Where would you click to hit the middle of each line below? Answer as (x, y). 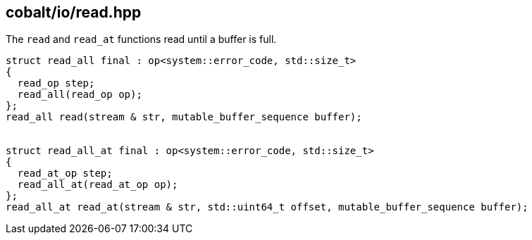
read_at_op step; (65, 173)
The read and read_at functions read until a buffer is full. (141, 39)
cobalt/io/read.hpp (74, 12)
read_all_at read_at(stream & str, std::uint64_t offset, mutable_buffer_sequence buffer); (267, 207)
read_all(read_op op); (80, 95)
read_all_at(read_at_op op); (98, 185)
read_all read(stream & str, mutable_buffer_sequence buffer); (184, 117)
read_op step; (56, 83)
